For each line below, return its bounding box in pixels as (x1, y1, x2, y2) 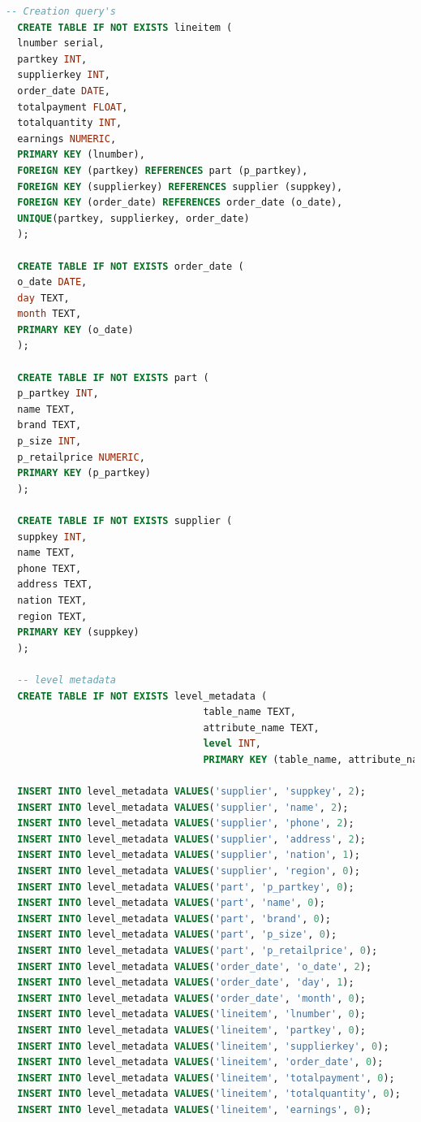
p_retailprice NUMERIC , (17, 451, 145, 463)
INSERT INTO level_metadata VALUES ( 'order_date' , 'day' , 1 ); (17, 977, 354, 989)
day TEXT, (17, 292, 70, 304)
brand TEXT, (17, 419, 82, 431)
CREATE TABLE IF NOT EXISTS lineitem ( (17, 21, 233, 33)
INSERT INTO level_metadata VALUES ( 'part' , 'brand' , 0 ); (17, 912, 331, 925)
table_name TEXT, (203, 706, 296, 718)
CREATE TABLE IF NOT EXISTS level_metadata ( (17, 690, 268, 702)
